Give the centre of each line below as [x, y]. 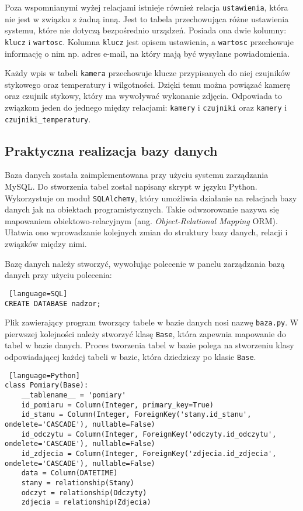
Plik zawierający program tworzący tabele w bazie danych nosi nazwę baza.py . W [152, 322]
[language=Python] [44, 375]
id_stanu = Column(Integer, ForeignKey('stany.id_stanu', [136, 415]
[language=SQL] [38, 294]
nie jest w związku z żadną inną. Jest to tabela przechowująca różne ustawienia [147, 18]
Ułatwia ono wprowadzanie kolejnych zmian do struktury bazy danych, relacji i [146, 232]
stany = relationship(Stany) [78, 483]
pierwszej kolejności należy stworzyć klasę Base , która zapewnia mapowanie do [145, 333]
